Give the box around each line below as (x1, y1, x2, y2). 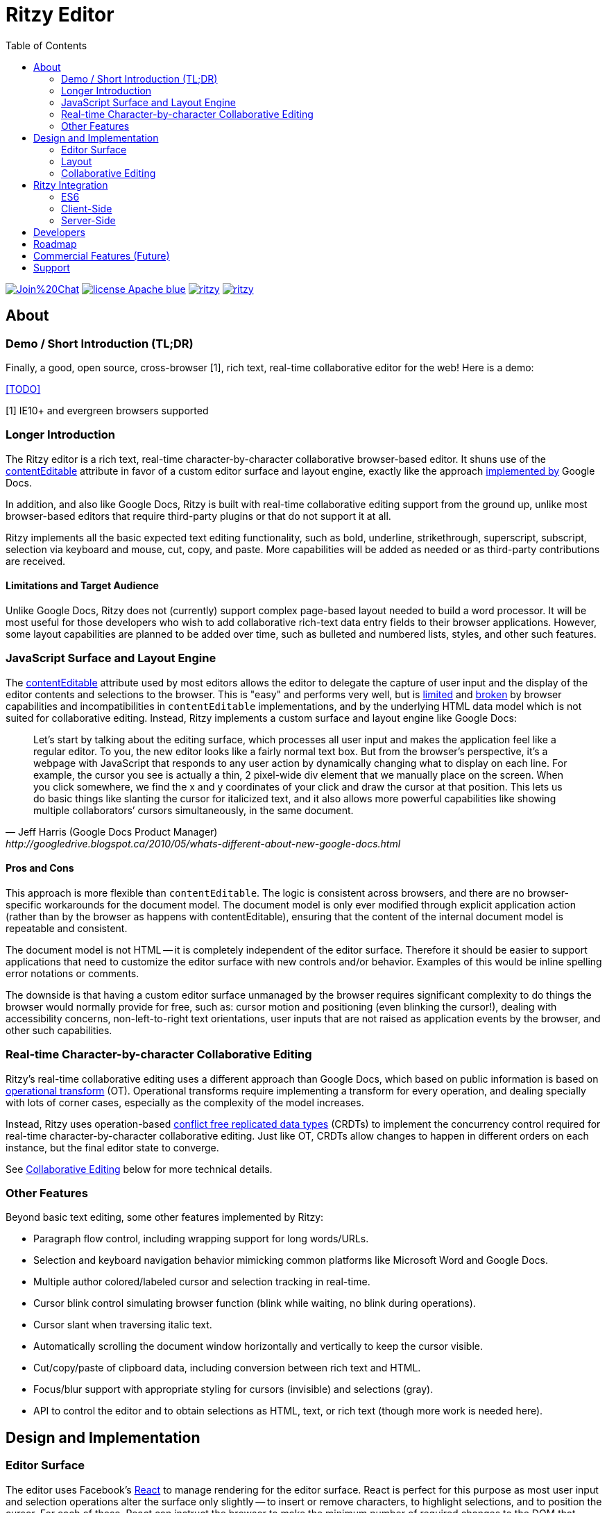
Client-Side (61, 202, 112, 214)
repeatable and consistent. (6, 922, 128, 934)
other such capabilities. (6, 1024, 112, 1036)
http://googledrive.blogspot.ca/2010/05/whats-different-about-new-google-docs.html (6, 837, 401, 850)
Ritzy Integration (33, 178, 108, 191)
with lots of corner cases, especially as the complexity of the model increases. (6, 1096, 364, 1108)
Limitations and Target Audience (6, 580, 159, 592)
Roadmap (33, 237, 77, 250)
